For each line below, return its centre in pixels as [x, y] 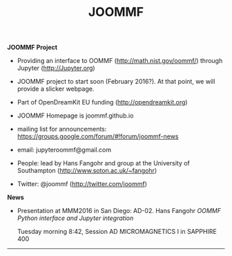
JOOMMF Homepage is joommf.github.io [75, 116]
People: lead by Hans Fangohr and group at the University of [103, 163]
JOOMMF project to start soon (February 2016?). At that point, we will [116, 82]
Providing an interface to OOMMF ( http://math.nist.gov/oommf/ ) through [120, 61]
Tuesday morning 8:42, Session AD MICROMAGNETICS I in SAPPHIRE [117, 232]
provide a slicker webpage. [56, 89]
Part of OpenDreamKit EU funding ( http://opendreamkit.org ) [102, 102]
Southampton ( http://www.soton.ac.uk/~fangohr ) [87, 171]
